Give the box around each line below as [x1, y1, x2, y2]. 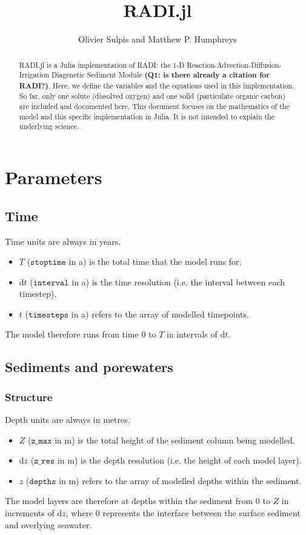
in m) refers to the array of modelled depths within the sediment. [59, 474, 302, 487]
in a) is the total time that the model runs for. [68, 255, 242, 268]
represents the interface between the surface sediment [102, 507, 301, 519]
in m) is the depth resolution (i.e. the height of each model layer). [57, 454, 302, 467]
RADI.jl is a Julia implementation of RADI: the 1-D [19, 59, 185, 70]
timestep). [19, 287, 57, 300]
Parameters [5, 165, 102, 190]
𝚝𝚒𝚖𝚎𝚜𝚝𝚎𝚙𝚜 [28, 310, 69, 319]
